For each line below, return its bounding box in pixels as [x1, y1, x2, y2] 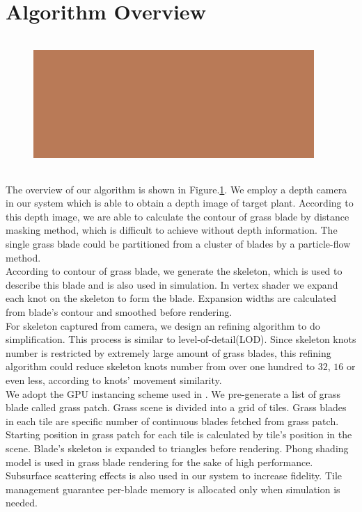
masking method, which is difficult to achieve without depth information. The [6, 223, 338, 237]
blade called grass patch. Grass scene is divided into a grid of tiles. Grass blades [6, 400, 347, 415]
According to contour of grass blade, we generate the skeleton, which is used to [6, 264, 343, 278]
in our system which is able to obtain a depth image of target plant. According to [6, 195, 354, 210]
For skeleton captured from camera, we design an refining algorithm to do [6, 318, 320, 333]
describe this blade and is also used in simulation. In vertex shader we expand [6, 277, 338, 291]
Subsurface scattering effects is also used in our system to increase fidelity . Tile [6, 468, 343, 483]
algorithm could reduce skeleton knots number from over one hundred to [6, 359, 315, 374]
